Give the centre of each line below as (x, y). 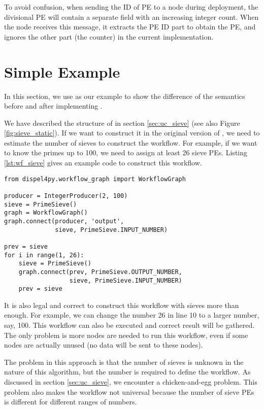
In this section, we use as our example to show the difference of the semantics (125, 96)
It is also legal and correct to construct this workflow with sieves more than (122, 305)
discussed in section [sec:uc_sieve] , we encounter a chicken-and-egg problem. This (131, 382)
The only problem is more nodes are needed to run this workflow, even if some (126, 335)
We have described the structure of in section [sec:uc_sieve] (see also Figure (122, 123)
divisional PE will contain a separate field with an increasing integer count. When (131, 16)
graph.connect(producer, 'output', (64, 221)
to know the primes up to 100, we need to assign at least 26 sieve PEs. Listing (126, 152)
